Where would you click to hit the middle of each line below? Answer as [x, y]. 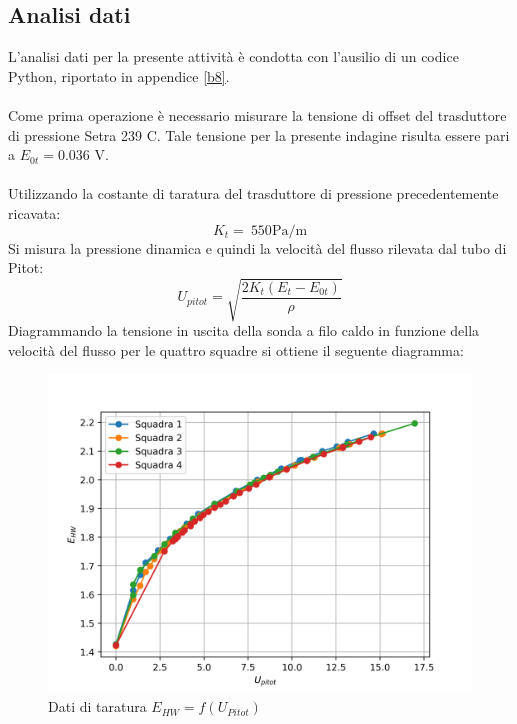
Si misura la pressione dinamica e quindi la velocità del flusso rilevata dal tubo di [257, 247]
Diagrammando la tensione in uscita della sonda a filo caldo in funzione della [244, 330]
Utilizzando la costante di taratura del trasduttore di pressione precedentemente [253, 193]
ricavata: [34, 212]
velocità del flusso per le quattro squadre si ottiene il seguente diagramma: [236, 349]
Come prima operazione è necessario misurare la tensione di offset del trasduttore [257, 114]
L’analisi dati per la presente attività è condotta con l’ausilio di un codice [233, 56]
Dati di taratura [97, 706]
